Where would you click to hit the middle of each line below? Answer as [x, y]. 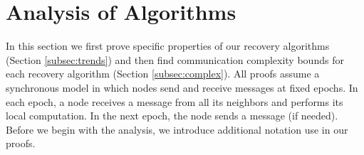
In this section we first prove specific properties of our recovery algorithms [168, 46]
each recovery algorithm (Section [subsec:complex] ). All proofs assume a [163, 74]
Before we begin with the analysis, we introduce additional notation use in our [177, 129]
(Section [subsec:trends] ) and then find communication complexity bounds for [175, 59]
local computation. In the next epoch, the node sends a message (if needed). [172, 116]
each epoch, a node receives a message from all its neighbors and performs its [175, 101]
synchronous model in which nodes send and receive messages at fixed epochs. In [182, 87]
